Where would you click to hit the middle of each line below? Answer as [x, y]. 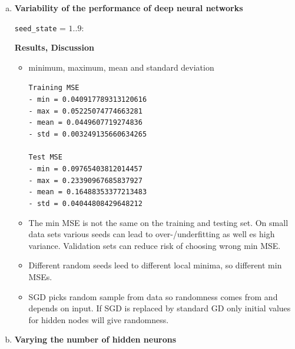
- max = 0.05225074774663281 [85, 111]
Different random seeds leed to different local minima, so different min [155, 265]
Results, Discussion [54, 47]
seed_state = [40, 27]
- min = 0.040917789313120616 [88, 100]
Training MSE [54, 88]
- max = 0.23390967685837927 [85, 180]
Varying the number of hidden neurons [95, 339]
